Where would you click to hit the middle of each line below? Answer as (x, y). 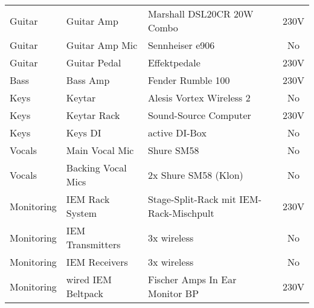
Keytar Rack (93, 115)
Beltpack (85, 293)
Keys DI (84, 133)
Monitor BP (173, 293)
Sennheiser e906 (181, 45)
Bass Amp (88, 80)
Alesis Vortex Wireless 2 (199, 98)
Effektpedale (174, 63)
